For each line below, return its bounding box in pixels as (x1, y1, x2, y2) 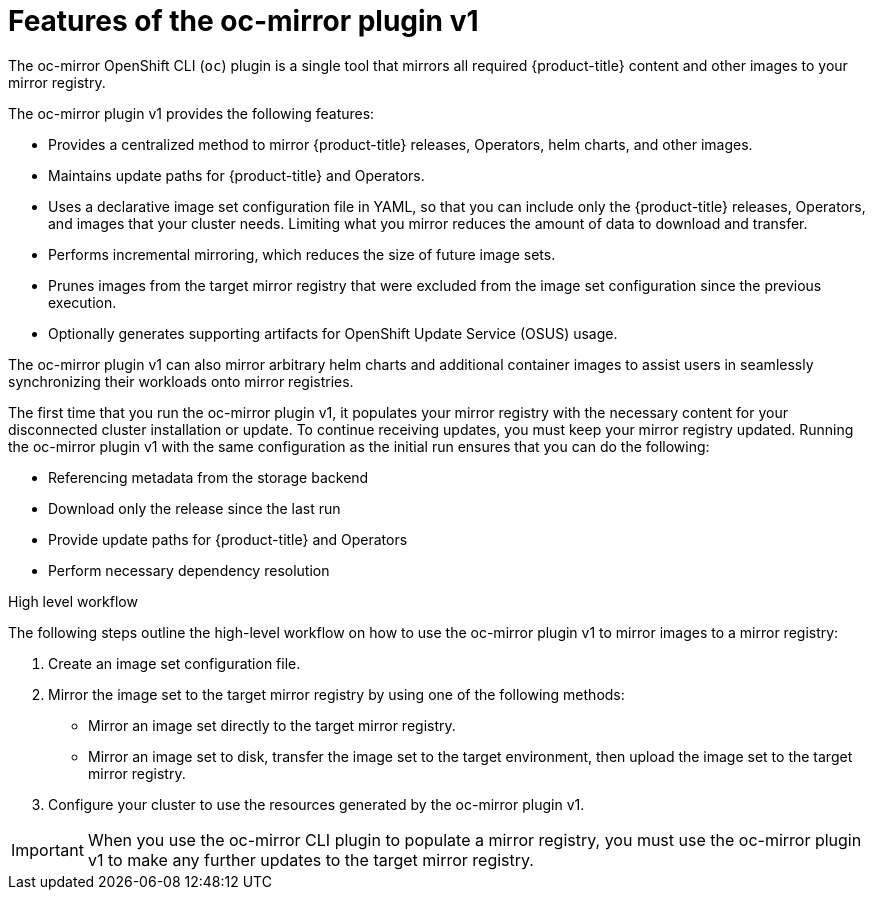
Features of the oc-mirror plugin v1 (8, 4, 479, 38)
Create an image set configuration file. (48, 654, 301, 672)
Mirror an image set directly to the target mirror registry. (88, 716, 456, 734)
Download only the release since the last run (48, 499, 341, 517)
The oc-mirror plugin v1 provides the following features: (8, 104, 375, 122)
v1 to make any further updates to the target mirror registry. (87, 849, 534, 870)
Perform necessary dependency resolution (48, 561, 330, 579)
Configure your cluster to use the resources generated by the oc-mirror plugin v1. (48, 795, 585, 813)
